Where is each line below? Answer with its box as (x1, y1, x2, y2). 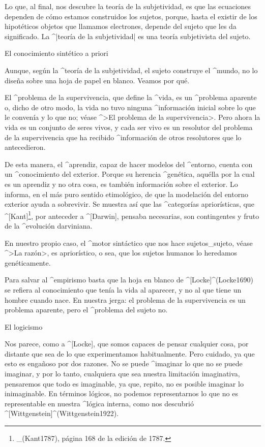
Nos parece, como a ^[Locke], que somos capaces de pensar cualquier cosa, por (5, 338, 249, 349)
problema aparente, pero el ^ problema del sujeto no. (5, 304, 168, 315)
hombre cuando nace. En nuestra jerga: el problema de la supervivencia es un (5, 294, 246, 305)
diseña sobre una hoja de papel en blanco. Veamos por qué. (5, 75, 190, 85)
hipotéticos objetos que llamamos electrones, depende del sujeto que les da (5, 21, 237, 31)
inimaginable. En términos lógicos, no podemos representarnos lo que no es (5, 388, 238, 399)
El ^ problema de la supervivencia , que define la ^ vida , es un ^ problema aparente (5, 92, 257, 103)
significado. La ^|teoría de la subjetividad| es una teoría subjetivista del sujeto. (5, 30, 251, 41)
